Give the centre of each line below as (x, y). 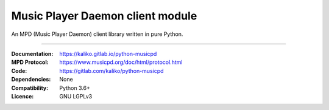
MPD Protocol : (30, 62)
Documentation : (32, 53)
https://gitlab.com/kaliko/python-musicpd (111, 70)
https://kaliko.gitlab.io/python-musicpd (108, 53)
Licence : (23, 96)
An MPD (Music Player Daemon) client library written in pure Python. (97, 34)
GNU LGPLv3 (76, 96)
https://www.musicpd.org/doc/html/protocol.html (121, 62)
